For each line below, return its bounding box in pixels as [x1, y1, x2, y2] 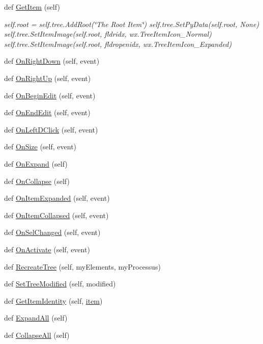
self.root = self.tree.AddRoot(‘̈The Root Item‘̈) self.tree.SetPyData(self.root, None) [4, 18, 259, 29]
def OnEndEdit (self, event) [4, 107, 91, 118]
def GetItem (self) [4, 2, 60, 12]
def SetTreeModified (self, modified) [4, 278, 116, 289]
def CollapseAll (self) [4, 329, 70, 340]
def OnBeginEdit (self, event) [4, 90, 96, 100]
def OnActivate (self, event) [4, 244, 90, 254]
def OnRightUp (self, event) [4, 72, 91, 83]
